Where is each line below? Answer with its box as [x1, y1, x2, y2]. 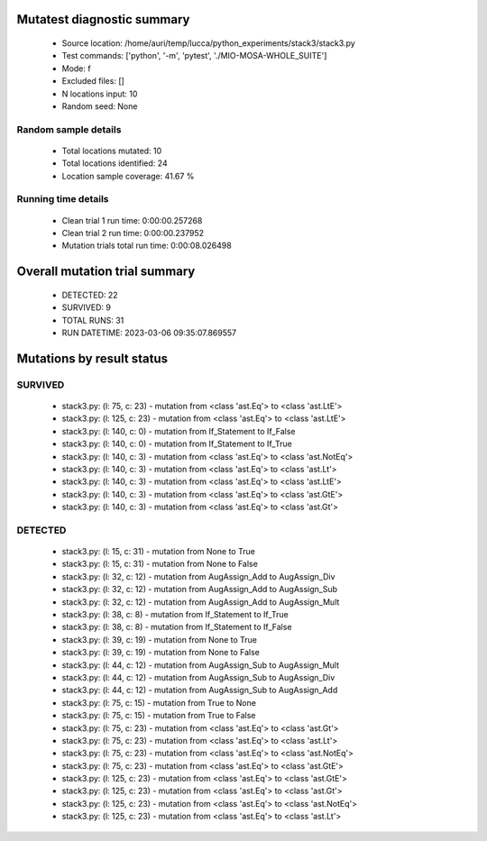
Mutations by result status [16, 351, 169, 366]
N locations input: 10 [61, 88, 138, 99]
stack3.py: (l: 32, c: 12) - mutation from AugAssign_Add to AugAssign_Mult [61, 596, 340, 608]
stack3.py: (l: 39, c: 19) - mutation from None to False [61, 647, 261, 658]
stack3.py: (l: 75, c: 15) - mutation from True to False [61, 710, 256, 721]
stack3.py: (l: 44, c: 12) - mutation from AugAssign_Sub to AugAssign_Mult [61, 659, 340, 671]
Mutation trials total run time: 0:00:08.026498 [61, 240, 232, 251]
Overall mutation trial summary [16, 264, 196, 279]
